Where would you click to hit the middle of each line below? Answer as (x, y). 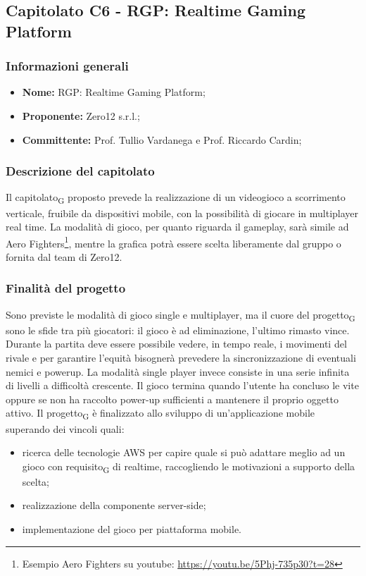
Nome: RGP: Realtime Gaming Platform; (114, 92)
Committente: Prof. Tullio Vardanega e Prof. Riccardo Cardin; (162, 139)
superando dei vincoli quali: (65, 428)
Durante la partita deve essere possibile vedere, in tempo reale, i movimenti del (176, 344)
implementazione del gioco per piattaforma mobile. (132, 529)
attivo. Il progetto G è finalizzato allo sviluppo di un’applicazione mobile (160, 414)
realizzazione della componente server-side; (114, 505)
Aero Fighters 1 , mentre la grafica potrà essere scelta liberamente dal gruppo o (173, 242)
